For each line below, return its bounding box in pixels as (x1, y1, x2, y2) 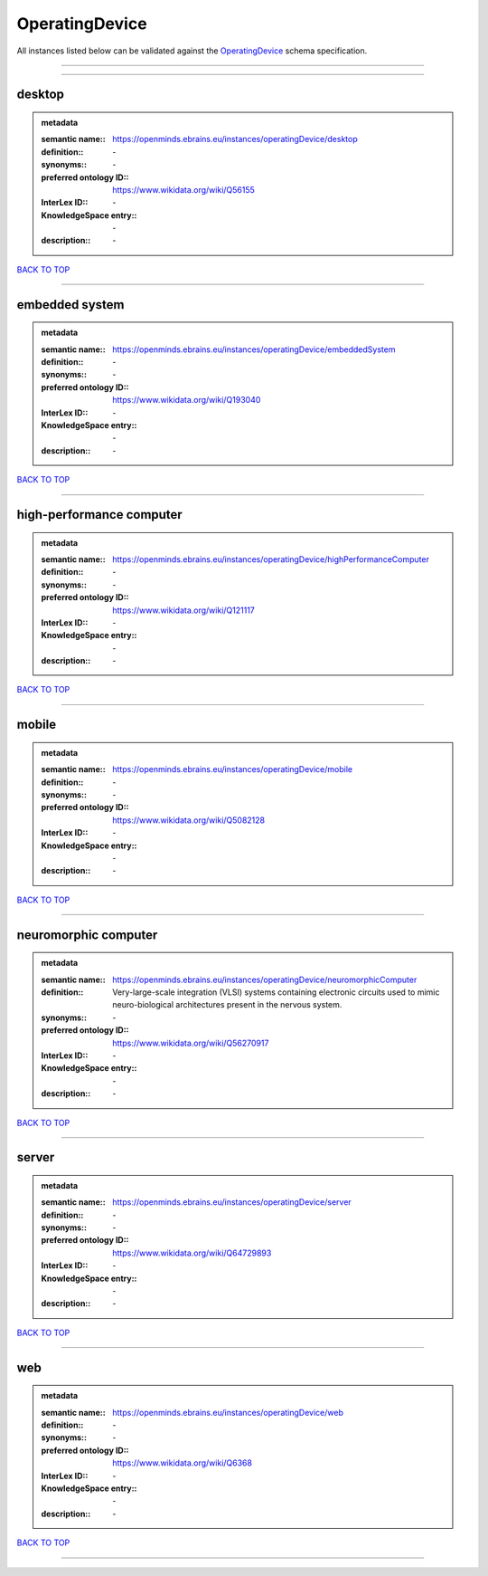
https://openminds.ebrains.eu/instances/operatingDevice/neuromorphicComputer (112, 974, 418, 985)
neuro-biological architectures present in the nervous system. (112, 999, 343, 1010)
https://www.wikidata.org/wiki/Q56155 (112, 184, 255, 195)
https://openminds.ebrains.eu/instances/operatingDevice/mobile (112, 764, 352, 775)
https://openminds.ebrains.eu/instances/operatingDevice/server (112, 1197, 352, 1208)
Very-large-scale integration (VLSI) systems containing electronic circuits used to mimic (112, 987, 440, 998)
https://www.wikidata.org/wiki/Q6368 (112, 1457, 253, 1468)
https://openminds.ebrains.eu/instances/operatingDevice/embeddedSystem (112, 344, 396, 355)
